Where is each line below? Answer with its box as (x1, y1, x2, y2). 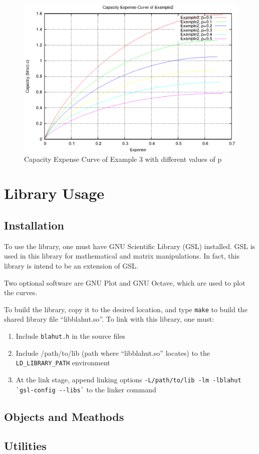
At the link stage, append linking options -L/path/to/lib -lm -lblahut (16, 374, 241, 384)
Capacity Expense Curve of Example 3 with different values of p (24, 153, 222, 164)
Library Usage (4, 183, 105, 203)
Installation (4, 217, 64, 233)
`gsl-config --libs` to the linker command (16, 384, 156, 394)
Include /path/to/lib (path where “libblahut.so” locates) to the (16, 347, 210, 358)
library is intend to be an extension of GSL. (4, 260, 138, 271)
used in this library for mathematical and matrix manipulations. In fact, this (4, 251, 239, 261)
